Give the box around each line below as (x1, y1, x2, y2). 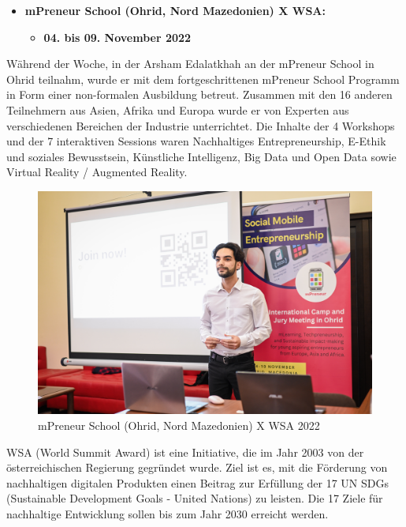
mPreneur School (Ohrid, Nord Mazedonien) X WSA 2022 (38, 416, 320, 433)
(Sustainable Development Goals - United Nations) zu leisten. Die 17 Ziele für (6, 490, 383, 506)
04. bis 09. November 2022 (43, 28, 192, 45)
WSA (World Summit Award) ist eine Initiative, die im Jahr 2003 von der (6, 443, 364, 460)
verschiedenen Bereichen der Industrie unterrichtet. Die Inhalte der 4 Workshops (6, 117, 395, 134)
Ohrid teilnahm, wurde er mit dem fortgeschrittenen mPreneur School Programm (6, 70, 400, 87)
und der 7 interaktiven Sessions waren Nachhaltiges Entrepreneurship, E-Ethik (6, 133, 386, 149)
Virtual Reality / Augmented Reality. (6, 164, 188, 180)
